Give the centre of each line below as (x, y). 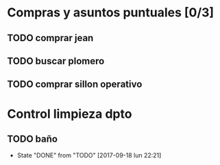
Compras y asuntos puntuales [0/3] (111, 13)
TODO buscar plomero (56, 61)
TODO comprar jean (50, 38)
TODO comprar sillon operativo (75, 85)
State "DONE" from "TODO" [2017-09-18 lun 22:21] (89, 155)
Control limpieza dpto (70, 114)
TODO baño (33, 139)
